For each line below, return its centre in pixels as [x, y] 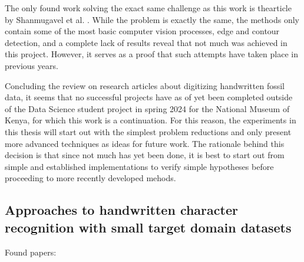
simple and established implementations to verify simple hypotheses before [139, 166]
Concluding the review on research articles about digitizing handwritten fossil [145, 85]
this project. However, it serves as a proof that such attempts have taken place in [151, 54]
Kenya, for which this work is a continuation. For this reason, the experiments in [151, 120]
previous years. [32, 65]
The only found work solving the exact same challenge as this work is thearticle [148, 8]
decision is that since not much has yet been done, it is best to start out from [145, 155]
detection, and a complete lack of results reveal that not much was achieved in [146, 42]
